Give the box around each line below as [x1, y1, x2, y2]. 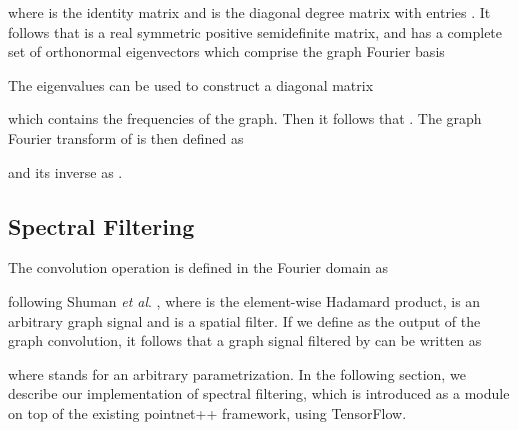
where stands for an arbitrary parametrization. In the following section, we [8, 363, 466, 384]
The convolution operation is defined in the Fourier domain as [8, 257, 389, 278]
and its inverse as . [8, 161, 123, 182]
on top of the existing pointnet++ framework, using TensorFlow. [8, 402, 407, 423]
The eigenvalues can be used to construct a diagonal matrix [8, 74, 374, 95]
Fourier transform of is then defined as [8, 127, 244, 148]
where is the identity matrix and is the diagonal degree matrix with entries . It [8, 2, 491, 22]
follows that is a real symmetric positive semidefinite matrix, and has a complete [8, 21, 503, 42]
